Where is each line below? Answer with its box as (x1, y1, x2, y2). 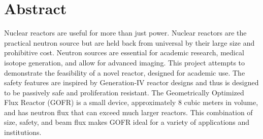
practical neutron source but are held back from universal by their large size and (4, 37, 255, 48)
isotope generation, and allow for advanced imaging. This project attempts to (4, 57, 245, 67)
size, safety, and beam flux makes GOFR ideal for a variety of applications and (4, 117, 250, 127)
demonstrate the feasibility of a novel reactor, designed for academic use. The (4, 67, 245, 78)
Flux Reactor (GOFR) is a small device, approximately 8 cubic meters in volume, (4, 97, 258, 108)
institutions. (4, 127, 42, 137)
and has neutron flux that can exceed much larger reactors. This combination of (4, 107, 253, 117)
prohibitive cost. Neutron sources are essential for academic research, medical (4, 47, 244, 58)
